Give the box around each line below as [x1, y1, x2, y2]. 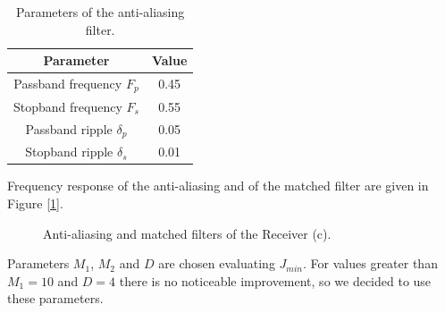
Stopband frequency [13, 97, 122, 115]
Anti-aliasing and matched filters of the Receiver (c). [43, 224, 332, 242]
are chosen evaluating [158, 254, 275, 273]
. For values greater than [303, 254, 438, 273]
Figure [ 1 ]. [7, 193, 63, 212]
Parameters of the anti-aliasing [16, 3, 185, 21]
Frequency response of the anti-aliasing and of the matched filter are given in [7, 176, 429, 195]
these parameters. [7, 289, 104, 308]
